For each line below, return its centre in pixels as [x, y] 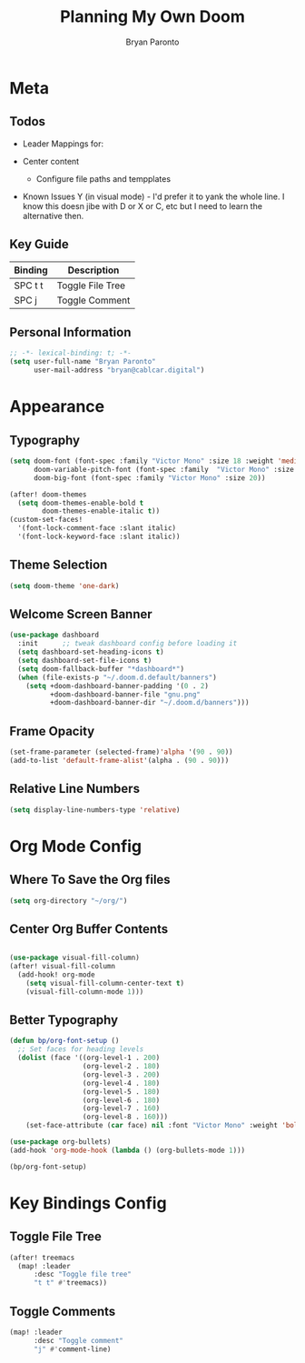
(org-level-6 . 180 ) [121, 1100]
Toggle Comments [63, 1311]
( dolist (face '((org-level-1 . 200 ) [89, 1058]
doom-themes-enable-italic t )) [101, 511]
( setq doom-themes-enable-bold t [81, 503]
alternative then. [53, 215]
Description [93, 270]
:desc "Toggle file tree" [82, 1275]
